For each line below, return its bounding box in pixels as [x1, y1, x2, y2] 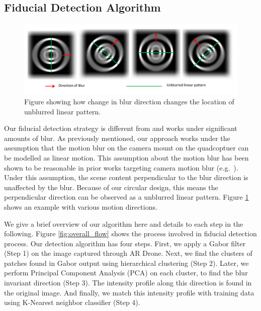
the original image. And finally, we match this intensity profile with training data [4, 287, 254, 297]
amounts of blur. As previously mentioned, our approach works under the [4, 132, 230, 143]
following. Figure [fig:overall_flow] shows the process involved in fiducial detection [4, 228, 257, 239]
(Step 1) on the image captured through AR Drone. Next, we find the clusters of [4, 248, 252, 258]
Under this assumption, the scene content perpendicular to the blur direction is [4, 172, 248, 183]
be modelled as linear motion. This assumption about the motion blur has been [4, 152, 249, 163]
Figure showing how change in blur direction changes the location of [24, 96, 234, 106]
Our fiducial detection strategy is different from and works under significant [4, 123, 237, 133]
